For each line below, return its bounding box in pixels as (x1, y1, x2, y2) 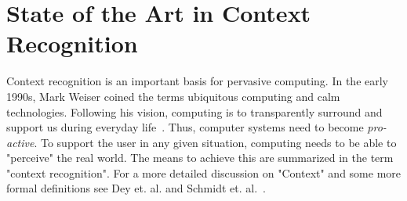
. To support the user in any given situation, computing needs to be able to (34, 134, 397, 150)
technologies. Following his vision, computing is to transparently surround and (6, 103, 383, 120)
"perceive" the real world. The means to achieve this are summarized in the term (6, 149, 394, 166)
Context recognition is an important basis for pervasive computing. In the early (6, 73, 389, 89)
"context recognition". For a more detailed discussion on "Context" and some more (6, 164, 402, 181)
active (6, 134, 35, 150)
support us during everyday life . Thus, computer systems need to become (6, 119, 364, 135)
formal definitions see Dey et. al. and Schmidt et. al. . (6, 180, 266, 196)
